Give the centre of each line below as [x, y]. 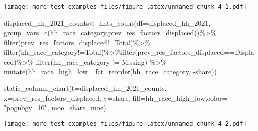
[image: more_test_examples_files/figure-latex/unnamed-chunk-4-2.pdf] [125, 124]
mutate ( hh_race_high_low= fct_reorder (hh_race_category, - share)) [111, 71]
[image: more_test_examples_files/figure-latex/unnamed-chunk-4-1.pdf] [125, 7]
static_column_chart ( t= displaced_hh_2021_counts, [85, 88]
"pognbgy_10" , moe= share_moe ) [55, 107]
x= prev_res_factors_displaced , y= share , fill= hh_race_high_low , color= [116, 98]
